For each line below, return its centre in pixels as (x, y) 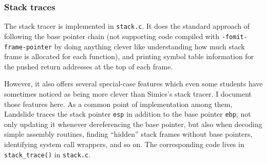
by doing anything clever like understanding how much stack (149, 46)
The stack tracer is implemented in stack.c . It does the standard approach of (127, 26)
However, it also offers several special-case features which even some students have (133, 84)
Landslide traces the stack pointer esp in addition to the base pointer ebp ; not (128, 114)
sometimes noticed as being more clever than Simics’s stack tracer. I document (128, 93)
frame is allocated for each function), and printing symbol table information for (129, 56)
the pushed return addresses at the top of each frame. (89, 66)
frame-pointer (28, 47)
